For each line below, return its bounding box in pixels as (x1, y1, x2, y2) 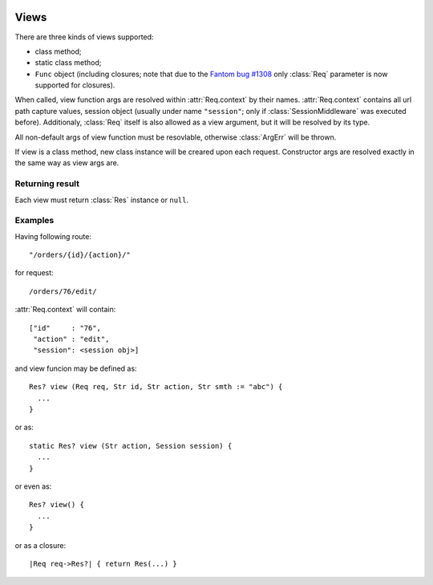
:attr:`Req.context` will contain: (14, 305, 116, 315)
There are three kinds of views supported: (14, 32, 154, 42)
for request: (14, 268, 54, 278)
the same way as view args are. (14, 158, 119, 168)
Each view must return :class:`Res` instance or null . (14, 195, 188, 205)
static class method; (34, 58, 102, 67)
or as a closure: (14, 540, 67, 550)
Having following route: (14, 231, 92, 241)
